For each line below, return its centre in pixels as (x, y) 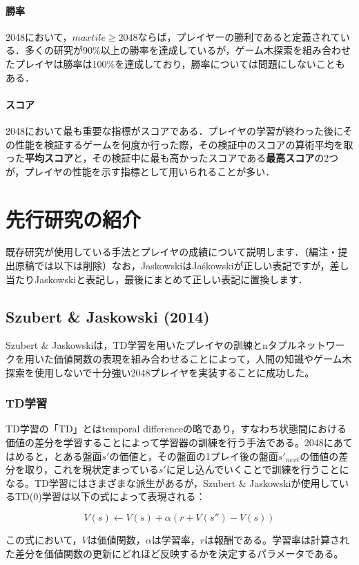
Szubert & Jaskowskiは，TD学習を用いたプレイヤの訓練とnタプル (151, 345)
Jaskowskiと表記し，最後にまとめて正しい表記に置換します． (171, 279)
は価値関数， (116, 540)
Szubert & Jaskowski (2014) (108, 316)
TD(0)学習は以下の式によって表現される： (110, 496)
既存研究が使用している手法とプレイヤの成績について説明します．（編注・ (172, 252)
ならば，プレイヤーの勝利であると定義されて (239, 36)
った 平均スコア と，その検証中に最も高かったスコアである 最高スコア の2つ (172, 158)
